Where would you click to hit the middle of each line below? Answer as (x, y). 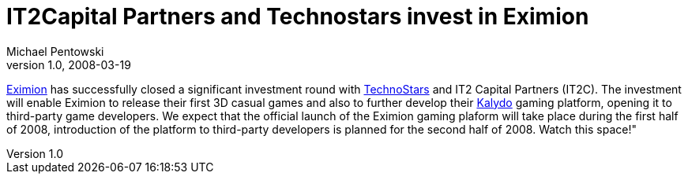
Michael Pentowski (55, 51)
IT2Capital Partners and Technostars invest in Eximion (298, 17)
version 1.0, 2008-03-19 (69, 64)
